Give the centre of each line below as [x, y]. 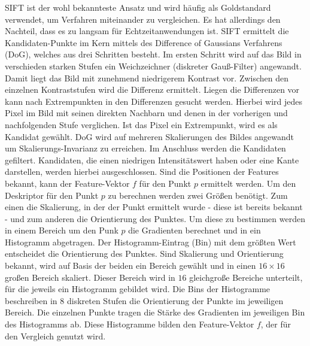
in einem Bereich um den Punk [62, 230]
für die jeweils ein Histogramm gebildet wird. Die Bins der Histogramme [138, 289]
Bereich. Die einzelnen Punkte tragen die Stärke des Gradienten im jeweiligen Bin [155, 312]
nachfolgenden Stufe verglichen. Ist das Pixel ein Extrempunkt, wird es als [141, 124]
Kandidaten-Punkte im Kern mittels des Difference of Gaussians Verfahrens [144, 42]
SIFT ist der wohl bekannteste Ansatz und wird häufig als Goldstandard [138, 7]
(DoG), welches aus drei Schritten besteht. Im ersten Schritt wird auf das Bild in [153, 54]
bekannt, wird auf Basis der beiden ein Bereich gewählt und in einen [130, 265]
